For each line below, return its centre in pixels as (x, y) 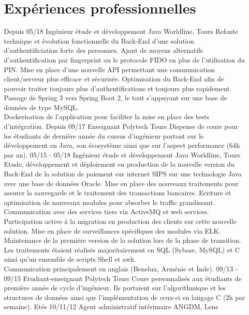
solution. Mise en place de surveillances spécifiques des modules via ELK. (112, 230)
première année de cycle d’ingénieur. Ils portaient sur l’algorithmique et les (115, 288)
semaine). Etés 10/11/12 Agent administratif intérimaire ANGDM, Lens (111, 307)
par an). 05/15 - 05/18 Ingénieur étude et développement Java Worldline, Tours (122, 154)
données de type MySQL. (41, 107)
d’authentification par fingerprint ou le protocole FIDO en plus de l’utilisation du (124, 59)
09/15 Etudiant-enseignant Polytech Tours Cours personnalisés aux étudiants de (123, 278)
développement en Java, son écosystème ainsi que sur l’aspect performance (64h (122, 145)
